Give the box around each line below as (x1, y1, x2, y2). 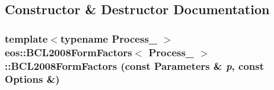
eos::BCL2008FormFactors (5, 44, 132, 59)
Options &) (5, 72, 60, 86)
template (5, 31, 48, 46)
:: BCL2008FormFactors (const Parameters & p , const (5, 58, 265, 73)
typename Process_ (60, 31, 158, 46)
